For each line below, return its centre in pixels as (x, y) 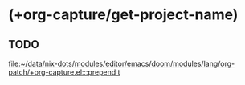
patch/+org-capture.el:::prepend (62, 72)
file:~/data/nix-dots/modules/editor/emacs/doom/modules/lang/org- (122, 63)
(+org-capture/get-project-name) (123, 15)
